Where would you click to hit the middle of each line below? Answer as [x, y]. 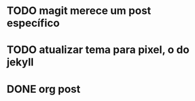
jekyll [20, 62]
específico [33, 23]
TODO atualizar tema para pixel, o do [98, 50]
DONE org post [44, 89]
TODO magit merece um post [79, 11]
